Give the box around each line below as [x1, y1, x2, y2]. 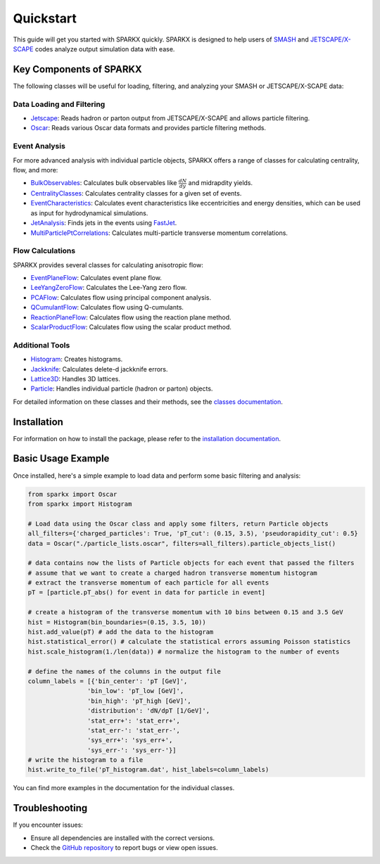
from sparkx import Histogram [27, 500, 132, 508]
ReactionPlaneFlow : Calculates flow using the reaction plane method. [30, 313, 232, 322]
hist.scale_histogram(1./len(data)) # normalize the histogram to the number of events [27, 647, 340, 656]
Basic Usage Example [13, 452, 110, 464]
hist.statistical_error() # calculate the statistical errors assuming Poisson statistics [27, 637, 351, 646]
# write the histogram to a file [27, 756, 144, 764]
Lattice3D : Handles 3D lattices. [30, 374, 121, 383]
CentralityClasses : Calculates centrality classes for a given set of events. [30, 189, 242, 197]
